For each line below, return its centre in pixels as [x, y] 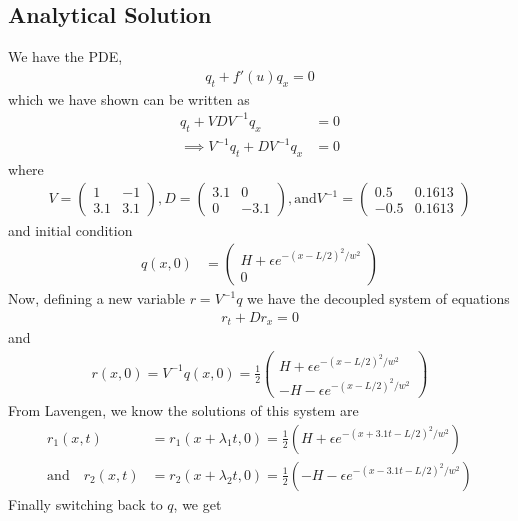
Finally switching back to [85, 503]
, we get [197, 503]
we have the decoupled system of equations [378, 298]
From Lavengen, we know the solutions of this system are [183, 410]
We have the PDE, [65, 56]
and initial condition [70, 229]
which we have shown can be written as [129, 98]
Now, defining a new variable [96, 298]
